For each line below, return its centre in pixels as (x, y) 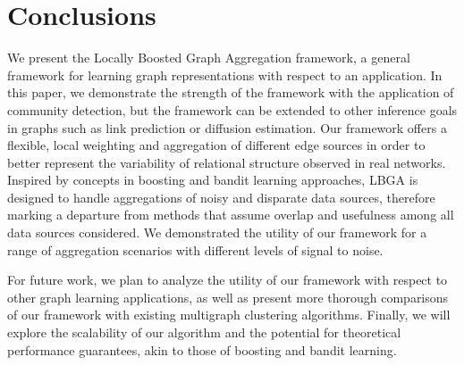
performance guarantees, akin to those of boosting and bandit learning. (202, 349)
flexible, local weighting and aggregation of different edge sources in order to (216, 145)
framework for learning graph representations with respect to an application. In (225, 75)
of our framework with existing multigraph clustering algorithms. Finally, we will (229, 315)
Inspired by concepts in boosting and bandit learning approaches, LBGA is (213, 180)
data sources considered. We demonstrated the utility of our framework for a (217, 232)
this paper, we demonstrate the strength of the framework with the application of (231, 92)
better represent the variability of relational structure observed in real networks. (227, 162)
